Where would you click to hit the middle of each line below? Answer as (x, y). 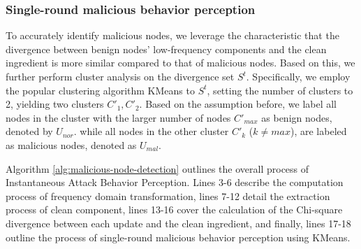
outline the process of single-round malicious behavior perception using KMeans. (178, 237)
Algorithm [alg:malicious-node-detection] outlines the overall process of (157, 168)
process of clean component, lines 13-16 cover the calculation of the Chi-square (174, 209)
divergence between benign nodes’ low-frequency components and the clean (166, 49)
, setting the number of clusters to (280, 90)
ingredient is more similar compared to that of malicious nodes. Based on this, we (180, 63)
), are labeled (318, 131)
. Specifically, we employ (298, 76)
